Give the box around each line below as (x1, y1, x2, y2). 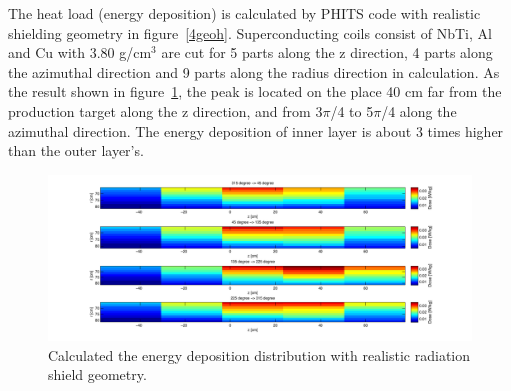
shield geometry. (48, 364, 147, 385)
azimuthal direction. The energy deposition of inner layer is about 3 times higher (8, 120, 504, 141)
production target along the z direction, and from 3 (8, 100, 323, 121)
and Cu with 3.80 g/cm (8, 42, 152, 63)
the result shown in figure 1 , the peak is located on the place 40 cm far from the (8, 81, 502, 102)
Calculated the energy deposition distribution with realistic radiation (48, 344, 471, 365)
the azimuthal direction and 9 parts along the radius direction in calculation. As (8, 61, 500, 82)
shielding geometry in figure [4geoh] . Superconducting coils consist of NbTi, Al (8, 22, 492, 43)
